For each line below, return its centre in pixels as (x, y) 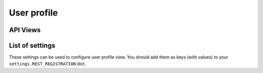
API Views (25, 30)
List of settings (32, 46)
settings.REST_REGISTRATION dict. (47, 64)
